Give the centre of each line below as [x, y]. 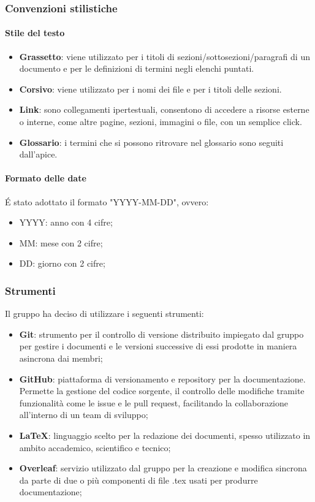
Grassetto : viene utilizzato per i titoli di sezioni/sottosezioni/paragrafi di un [165, 56]
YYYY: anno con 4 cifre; [66, 222]
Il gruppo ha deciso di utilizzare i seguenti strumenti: [104, 314]
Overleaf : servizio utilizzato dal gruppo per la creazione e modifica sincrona [163, 468]
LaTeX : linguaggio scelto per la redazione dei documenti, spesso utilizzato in [165, 435]
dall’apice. [38, 154]
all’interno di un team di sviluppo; [84, 415]
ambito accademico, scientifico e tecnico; [95, 447]
